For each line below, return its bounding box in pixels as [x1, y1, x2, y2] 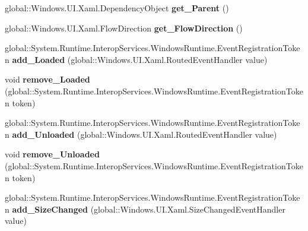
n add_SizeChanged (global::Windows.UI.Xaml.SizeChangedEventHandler [5, 202, 285, 215]
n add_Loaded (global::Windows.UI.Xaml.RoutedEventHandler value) [5, 53, 268, 65]
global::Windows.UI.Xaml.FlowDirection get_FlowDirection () [5, 21, 243, 34]
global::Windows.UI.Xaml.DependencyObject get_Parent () [5, 2, 229, 14]
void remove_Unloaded [5, 148, 100, 160]
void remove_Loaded [5, 73, 90, 86]
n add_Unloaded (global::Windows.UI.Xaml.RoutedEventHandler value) [5, 128, 277, 140]
